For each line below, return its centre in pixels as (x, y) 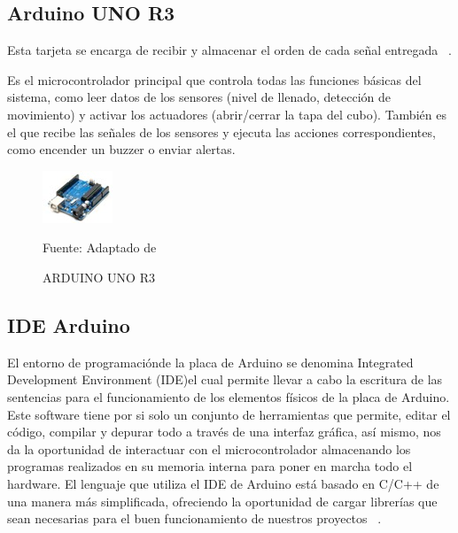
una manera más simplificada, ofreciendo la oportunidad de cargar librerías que (222, 501)
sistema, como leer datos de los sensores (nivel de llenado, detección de (199, 97)
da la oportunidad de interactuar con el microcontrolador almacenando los (209, 448)
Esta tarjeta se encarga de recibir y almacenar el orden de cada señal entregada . (229, 50)
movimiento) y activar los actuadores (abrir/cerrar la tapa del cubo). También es (227, 114)
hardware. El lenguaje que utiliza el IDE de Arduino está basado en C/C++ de (223, 483)
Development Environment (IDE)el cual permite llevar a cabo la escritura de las (225, 379)
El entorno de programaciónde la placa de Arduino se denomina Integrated (210, 362)
